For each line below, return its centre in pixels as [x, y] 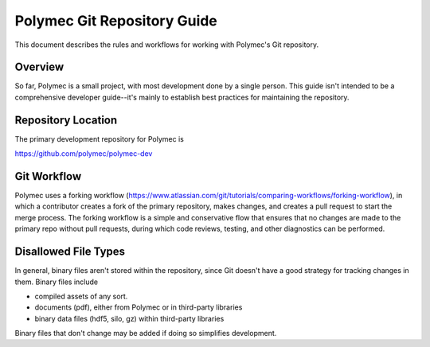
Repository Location [66, 120]
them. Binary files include [57, 282]
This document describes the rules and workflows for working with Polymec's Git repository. [166, 45]
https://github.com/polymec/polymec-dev [84, 154]
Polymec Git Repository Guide [116, 21]
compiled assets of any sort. [81, 296]
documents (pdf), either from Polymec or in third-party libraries [139, 307]
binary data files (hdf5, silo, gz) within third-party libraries [129, 318]
